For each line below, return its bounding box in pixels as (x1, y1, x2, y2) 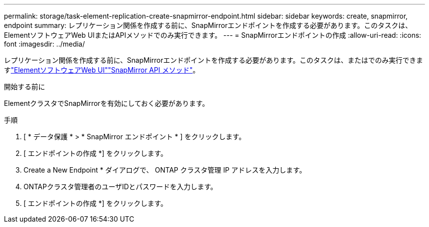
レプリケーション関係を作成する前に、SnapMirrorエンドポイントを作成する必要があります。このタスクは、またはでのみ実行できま (4, 56, 423, 64)
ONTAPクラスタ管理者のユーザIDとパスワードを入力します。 (24, 182, 217, 191)
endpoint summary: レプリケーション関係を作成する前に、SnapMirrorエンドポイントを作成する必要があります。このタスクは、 (4, 21, 412, 29)
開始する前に (4, 82, 45, 91)
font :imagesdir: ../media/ (4, 40, 85, 48)
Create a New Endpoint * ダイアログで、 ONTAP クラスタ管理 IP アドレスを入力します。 (24, 166, 306, 174)
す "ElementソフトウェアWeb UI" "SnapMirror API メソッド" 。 (4, 66, 200, 74)
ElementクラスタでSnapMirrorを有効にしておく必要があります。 (4, 99, 209, 107)
